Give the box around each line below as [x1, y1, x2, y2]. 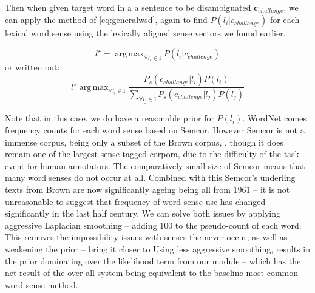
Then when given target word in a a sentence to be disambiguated [5, 1, 251, 13]
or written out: [5, 61, 60, 73]
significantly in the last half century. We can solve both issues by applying [5, 207, 280, 220]
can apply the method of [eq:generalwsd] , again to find [5, 13, 208, 26]
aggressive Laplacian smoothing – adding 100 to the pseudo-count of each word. [5, 218, 302, 231]
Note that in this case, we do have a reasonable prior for [5, 112, 214, 124]
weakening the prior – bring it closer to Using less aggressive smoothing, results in [5, 242, 310, 255]
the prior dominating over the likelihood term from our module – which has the [5, 254, 301, 267]
